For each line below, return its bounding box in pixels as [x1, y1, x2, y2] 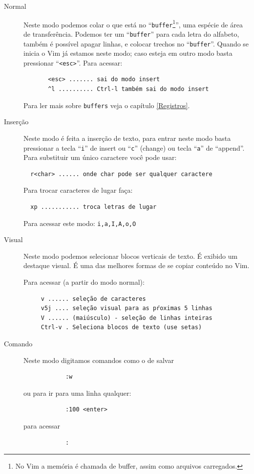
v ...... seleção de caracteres [41, 295, 146, 302]
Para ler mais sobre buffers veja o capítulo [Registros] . [23, 100, 190, 110]
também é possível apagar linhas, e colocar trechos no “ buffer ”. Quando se [23, 38, 249, 48]
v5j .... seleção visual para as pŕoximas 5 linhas [41, 305, 212, 312]
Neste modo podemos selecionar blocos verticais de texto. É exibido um [23, 250, 238, 261]
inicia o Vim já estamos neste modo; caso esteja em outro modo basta [23, 48, 233, 58]
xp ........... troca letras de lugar [30, 203, 157, 210]
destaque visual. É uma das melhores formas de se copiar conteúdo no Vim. [23, 260, 250, 271]
